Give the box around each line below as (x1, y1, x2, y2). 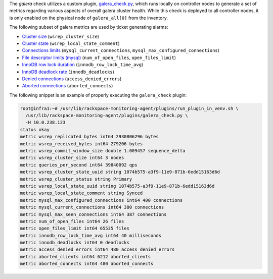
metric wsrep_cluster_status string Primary (20, 176, 132, 182)
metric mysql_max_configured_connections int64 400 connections (20, 197, 183, 203)
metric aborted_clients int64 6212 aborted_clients (20, 254, 151, 259)
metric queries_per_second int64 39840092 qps (20, 162, 138, 168)
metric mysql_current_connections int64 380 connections (20, 204, 164, 210)
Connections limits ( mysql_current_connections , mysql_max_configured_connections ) (22, 47, 220, 53)
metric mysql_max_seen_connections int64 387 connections (20, 211, 167, 217)
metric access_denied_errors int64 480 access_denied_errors (20, 247, 175, 252)
